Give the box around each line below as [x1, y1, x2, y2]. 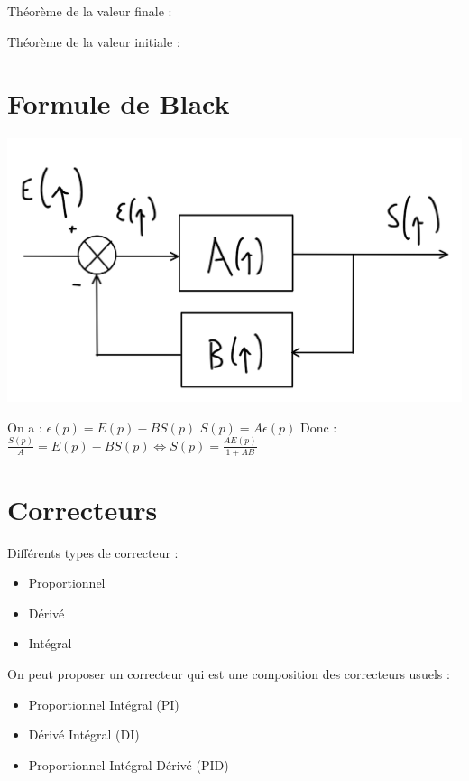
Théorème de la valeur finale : [7, 2, 172, 20]
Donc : [299, 417, 337, 436]
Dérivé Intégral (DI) [28, 725, 140, 744]
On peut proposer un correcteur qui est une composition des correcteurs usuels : [7, 665, 450, 683]
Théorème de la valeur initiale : [7, 32, 180, 51]
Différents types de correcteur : [7, 543, 179, 562]
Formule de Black [7, 85, 230, 122]
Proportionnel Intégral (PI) [28, 694, 179, 713]
